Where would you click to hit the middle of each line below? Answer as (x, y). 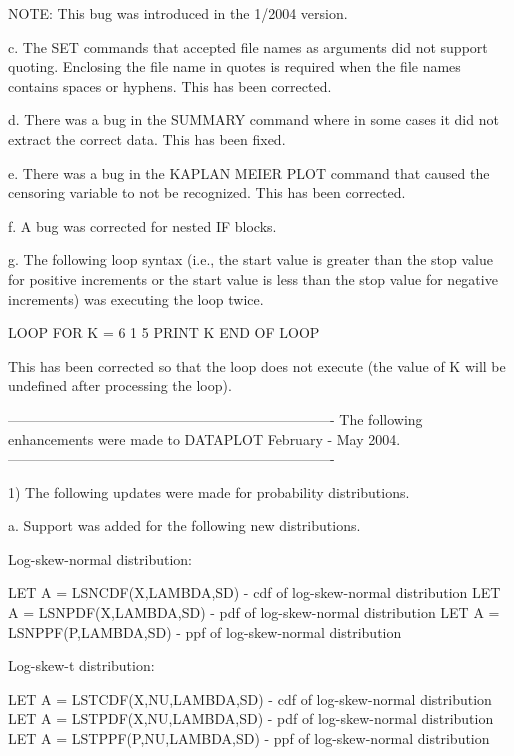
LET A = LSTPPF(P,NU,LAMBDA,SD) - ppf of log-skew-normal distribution (249, 738)
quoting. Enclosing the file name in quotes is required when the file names (234, 66)
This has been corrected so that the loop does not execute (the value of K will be (257, 365)
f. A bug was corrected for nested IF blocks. (142, 225)
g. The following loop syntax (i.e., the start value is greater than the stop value (250, 259)
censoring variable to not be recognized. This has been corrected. (207, 192)
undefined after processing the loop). (120, 385)
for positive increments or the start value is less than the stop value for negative (253, 278)
